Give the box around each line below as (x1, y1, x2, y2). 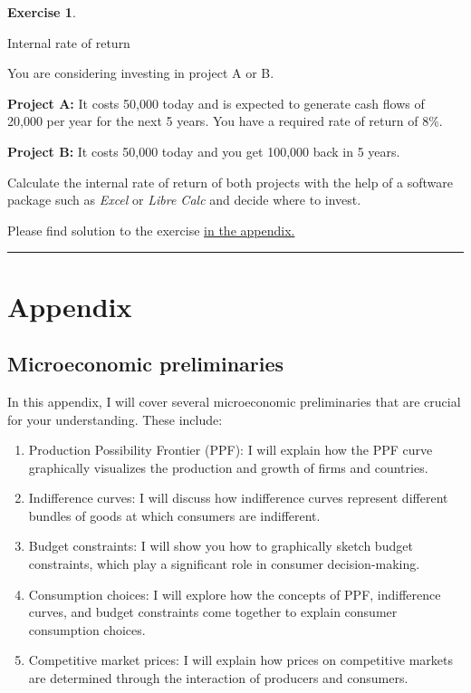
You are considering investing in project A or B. (7, 63, 274, 82)
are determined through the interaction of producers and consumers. (28, 669, 409, 688)
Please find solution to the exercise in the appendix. (7, 220, 295, 239)
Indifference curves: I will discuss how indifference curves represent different (28, 488, 448, 507)
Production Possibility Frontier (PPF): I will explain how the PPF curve (28, 440, 433, 459)
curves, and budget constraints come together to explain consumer (28, 602, 398, 621)
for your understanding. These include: (7, 409, 223, 428)
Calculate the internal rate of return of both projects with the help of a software (7, 172, 453, 191)
